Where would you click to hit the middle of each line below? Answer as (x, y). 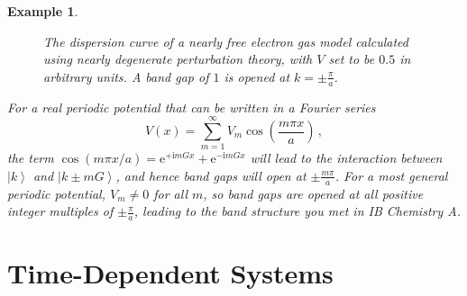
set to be (352, 59)
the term (31, 158)
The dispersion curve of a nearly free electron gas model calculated (226, 41)
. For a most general (391, 175)
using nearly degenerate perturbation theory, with (178, 59)
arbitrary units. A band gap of (126, 76)
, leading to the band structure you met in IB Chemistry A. (297, 211)
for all (170, 193)
